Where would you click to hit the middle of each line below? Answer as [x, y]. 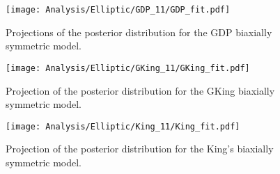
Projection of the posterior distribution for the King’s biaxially [140, 149]
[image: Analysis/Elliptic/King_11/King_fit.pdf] [123, 126]
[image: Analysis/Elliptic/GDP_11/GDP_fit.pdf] [118, 10]
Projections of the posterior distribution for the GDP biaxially [139, 32]
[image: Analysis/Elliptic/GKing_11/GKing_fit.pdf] [128, 68]
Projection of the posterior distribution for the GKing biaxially [140, 90]
